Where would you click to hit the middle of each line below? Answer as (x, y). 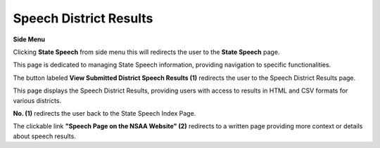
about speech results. (45, 136)
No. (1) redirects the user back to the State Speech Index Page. (104, 113)
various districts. (37, 100)
